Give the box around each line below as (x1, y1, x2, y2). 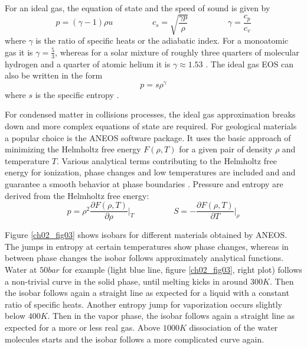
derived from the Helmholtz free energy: (5, 189, 149, 201)
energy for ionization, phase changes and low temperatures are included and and (5, 166, 296, 178)
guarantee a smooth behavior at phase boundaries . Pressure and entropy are (5, 177, 283, 190)
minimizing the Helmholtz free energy (5, 143, 141, 155)
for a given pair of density (179, 143, 273, 155)
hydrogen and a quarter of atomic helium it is (5, 57, 171, 70)
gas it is (5, 45, 33, 58)
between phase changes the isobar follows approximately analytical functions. (5, 252, 284, 264)
